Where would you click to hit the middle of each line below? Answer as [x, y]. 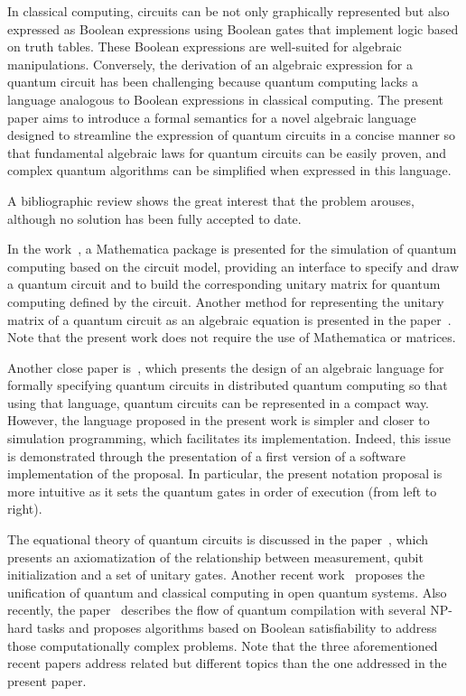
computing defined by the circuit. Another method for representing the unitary [226, 301]
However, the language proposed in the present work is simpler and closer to [219, 420]
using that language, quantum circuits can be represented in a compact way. [219, 402]
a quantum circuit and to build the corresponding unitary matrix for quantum [224, 284]
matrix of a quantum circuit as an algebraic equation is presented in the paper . [229, 319]
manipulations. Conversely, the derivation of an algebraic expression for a [210, 64]
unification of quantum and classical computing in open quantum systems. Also [227, 592]
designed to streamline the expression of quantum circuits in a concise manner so [232, 135]
